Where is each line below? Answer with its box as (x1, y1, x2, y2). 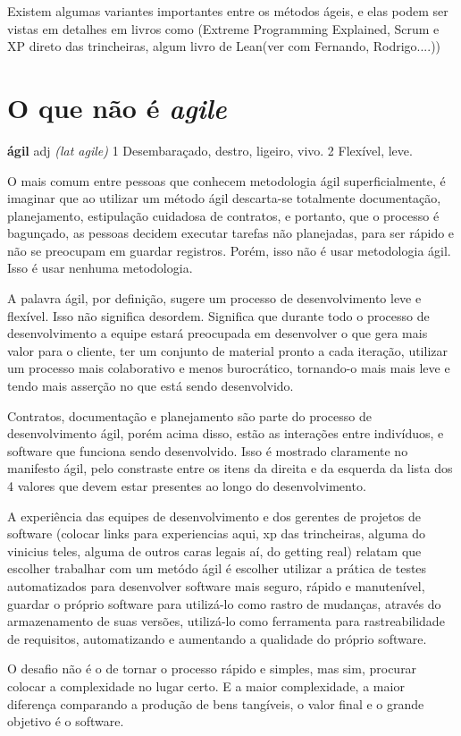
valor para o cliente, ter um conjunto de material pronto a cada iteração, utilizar (7, 341, 448, 360)
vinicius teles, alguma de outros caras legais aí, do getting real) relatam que (7, 541, 422, 560)
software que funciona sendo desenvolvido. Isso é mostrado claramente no (7, 441, 408, 460)
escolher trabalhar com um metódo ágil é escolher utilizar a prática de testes (7, 559, 427, 578)
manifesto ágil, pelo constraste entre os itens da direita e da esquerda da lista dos (7, 459, 453, 478)
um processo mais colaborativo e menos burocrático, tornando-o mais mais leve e (7, 359, 450, 377)
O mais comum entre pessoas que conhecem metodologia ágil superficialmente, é (7, 171, 446, 190)
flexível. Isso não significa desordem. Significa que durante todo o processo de (7, 306, 430, 325)
